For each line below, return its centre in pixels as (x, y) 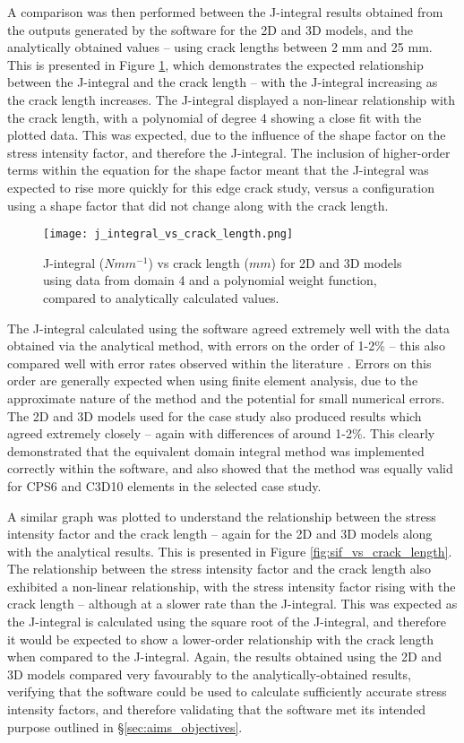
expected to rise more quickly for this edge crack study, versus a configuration (221, 187)
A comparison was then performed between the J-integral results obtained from (225, 12)
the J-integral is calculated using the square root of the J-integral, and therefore (227, 622)
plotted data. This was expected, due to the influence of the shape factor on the (227, 135)
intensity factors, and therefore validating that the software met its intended (217, 709)
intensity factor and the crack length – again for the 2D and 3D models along (220, 534)
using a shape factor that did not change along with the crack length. (198, 205)
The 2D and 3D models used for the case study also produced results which (215, 415)
